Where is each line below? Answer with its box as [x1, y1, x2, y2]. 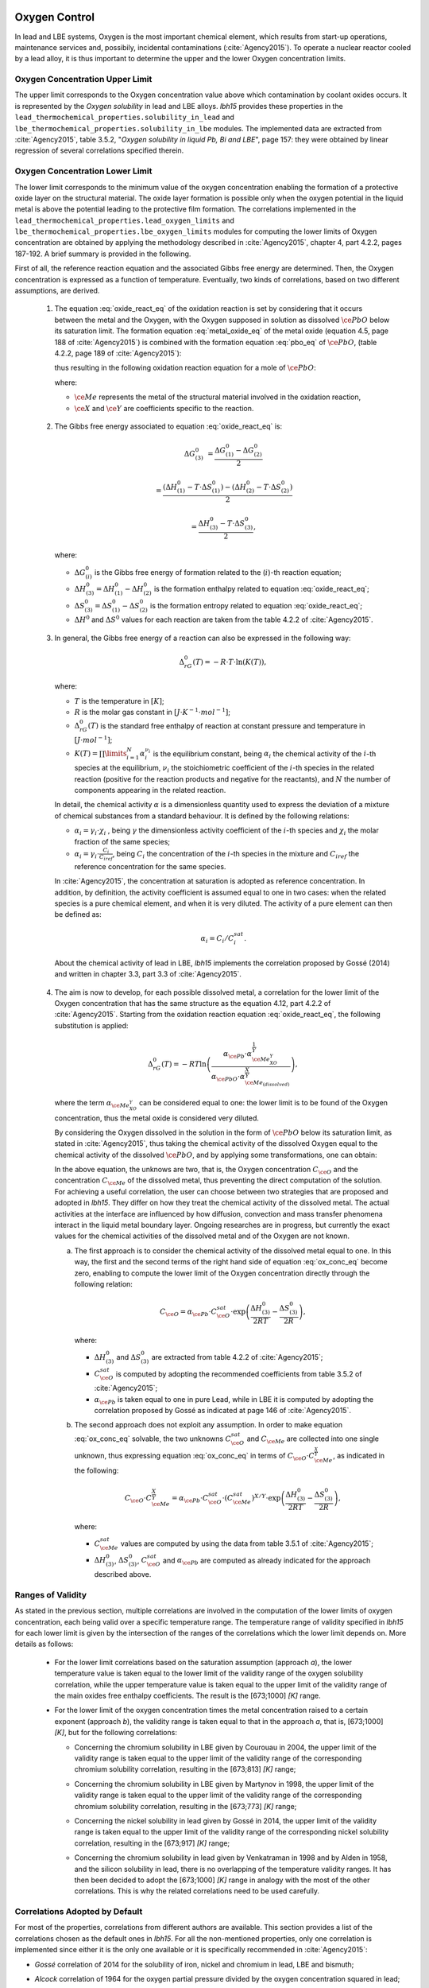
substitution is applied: [54, 1020, 129, 1030]
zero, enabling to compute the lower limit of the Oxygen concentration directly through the [74, 1268, 370, 1278]
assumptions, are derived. [14, 286, 100, 296]
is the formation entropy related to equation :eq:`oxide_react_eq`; [149, 600, 363, 610]
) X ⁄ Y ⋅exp [251, 1492, 281, 1503]
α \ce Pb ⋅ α [222, 1050, 253, 1060]
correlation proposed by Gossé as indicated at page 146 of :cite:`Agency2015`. [94, 1405, 351, 1415]
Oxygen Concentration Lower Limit [14, 165, 153, 177]
